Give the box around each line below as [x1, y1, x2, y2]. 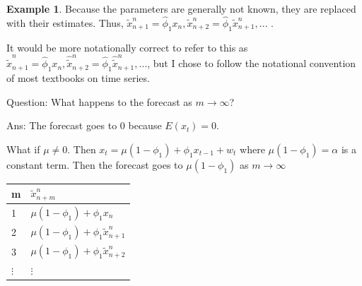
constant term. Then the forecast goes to [6, 157, 183, 172]
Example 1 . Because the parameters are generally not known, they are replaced [6, 1, 356, 16]
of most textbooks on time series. [6, 70, 150, 85]
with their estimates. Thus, [6, 15, 124, 30]
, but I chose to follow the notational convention [147, 56, 356, 71]
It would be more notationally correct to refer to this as [6, 40, 248, 54]
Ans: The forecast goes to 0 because [6, 118, 162, 133]
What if [6, 141, 40, 156]
